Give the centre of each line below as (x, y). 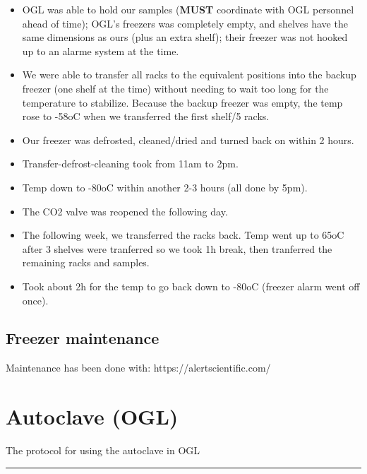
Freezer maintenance (83, 338)
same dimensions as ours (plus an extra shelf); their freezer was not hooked (185, 37)
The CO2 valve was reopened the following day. (125, 211)
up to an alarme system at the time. (101, 51)
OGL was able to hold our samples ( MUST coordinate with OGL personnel (188, 9)
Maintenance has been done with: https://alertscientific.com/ (138, 368)
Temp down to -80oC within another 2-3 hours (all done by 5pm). (165, 187)
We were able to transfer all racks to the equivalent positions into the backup (189, 75)
